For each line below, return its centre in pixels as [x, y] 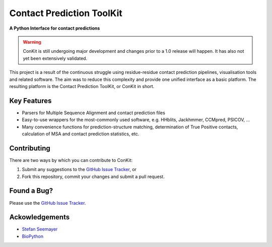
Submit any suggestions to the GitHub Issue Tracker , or [79, 170]
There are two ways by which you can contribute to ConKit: [71, 160]
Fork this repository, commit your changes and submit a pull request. [93, 177]
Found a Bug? [31, 191]
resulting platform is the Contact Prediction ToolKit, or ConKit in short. [82, 86]
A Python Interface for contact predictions [55, 28]
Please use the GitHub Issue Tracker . [48, 203]
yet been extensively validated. [55, 58]
